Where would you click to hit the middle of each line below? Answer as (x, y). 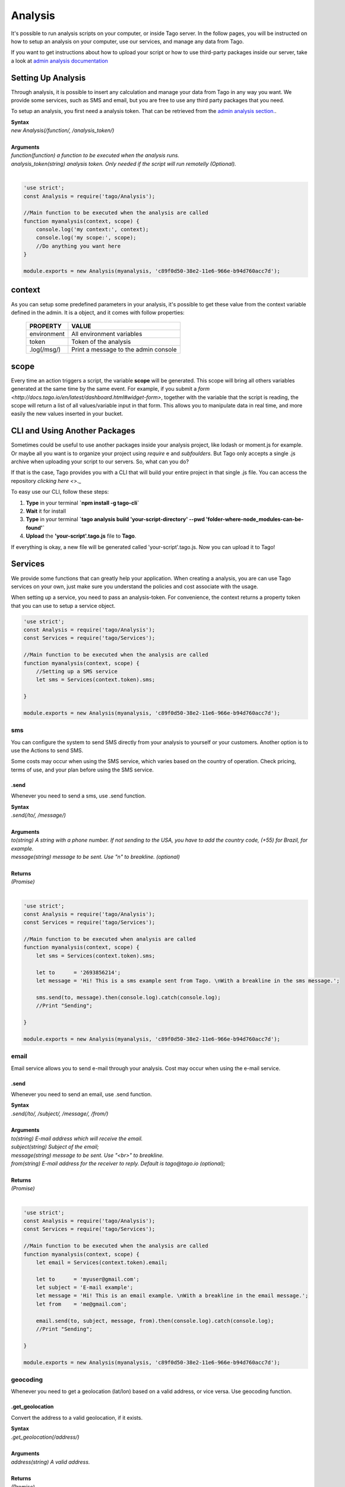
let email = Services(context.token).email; (102, 1262)
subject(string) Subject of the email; (55, 1147)
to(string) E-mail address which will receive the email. (77, 1138)
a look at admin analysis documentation (59, 61)
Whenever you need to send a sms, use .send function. (79, 796)
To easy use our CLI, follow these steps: (60, 492)
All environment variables (107, 334)
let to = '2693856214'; (78, 972)
